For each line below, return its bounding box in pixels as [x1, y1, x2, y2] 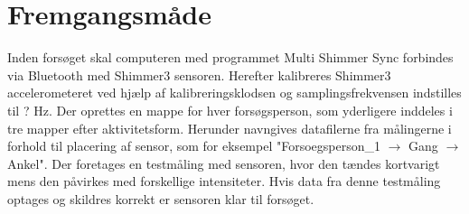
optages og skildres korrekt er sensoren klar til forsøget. [7, 189, 314, 208]
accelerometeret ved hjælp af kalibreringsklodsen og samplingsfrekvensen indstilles [7, 83, 462, 102]
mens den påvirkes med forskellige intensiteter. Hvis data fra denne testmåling [7, 172, 441, 191]
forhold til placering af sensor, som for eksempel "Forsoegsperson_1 [7, 136, 380, 155]
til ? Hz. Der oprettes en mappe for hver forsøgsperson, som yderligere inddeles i [7, 100, 453, 119]
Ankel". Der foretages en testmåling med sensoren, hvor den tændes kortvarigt [7, 154, 440, 172]
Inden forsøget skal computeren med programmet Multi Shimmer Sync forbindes [7, 48, 454, 67]
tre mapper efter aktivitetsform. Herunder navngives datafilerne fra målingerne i [7, 118, 452, 137]
